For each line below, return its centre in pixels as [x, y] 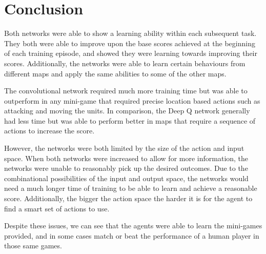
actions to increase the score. [49, 131]
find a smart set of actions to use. [57, 208]
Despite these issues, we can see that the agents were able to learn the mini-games [133, 226]
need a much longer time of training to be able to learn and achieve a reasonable [131, 188]
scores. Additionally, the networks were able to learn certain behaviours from [125, 63]
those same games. [33, 246]
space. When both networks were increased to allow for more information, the [126, 158]
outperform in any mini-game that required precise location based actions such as [132, 100]
